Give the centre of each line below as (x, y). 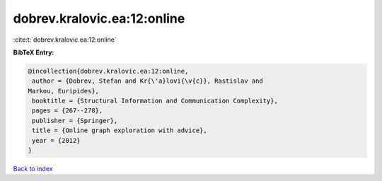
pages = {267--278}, (68, 111)
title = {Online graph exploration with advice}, (120, 130)
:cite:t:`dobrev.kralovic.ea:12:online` (65, 40)
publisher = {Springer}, (75, 121)
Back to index (33, 169)
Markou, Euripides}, (63, 91)
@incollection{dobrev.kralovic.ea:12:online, (108, 71)
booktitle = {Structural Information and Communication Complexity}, (155, 101)
